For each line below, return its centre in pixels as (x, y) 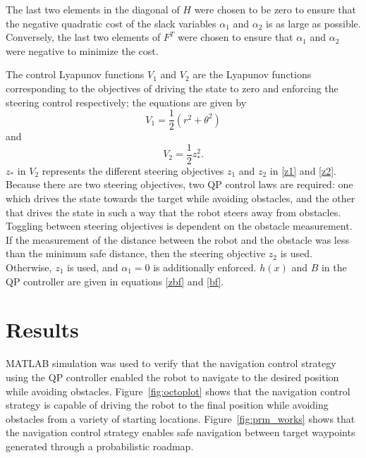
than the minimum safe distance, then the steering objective (136, 253)
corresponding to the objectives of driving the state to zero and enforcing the (172, 88)
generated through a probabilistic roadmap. (100, 446)
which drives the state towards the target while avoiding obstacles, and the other (181, 198)
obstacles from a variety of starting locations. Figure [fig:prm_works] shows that (181, 418)
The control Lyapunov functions (75, 74)
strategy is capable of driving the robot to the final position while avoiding (167, 405)
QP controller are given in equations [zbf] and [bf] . (115, 281)
